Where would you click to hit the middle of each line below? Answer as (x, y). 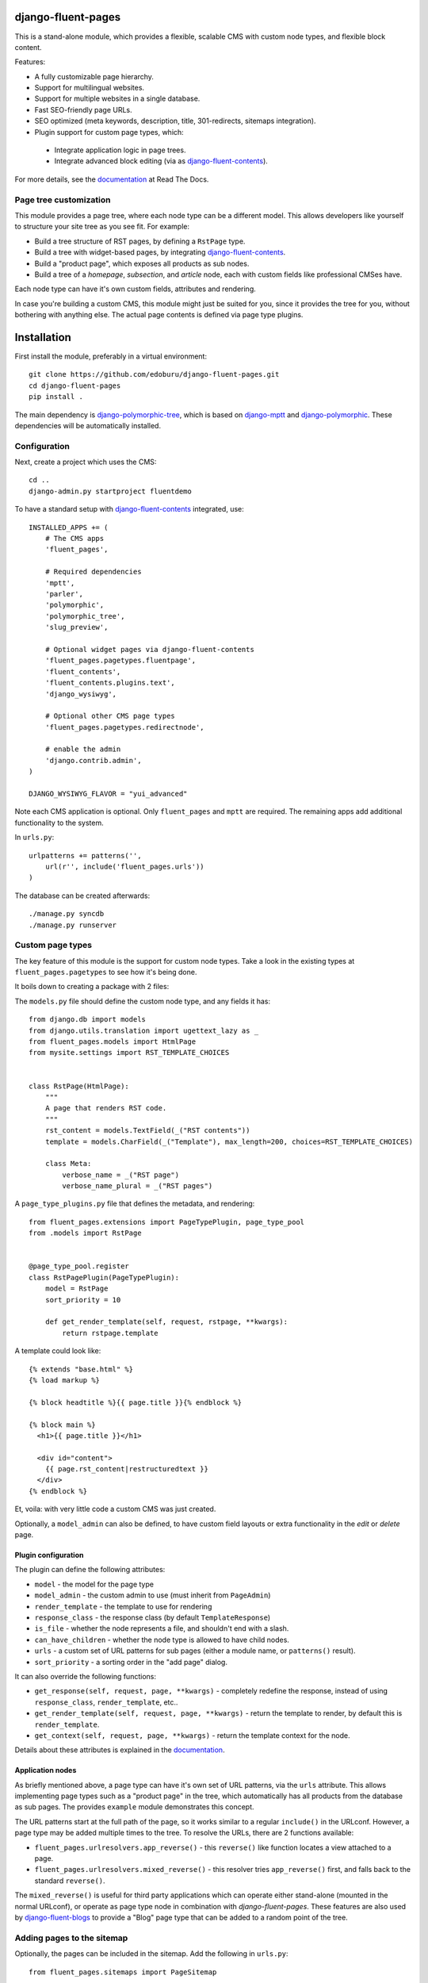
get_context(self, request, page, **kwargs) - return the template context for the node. (192, 1735)
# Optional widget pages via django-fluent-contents (150, 649)
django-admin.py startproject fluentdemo (110, 491)
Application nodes (46, 1770)
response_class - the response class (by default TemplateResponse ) (153, 1617)
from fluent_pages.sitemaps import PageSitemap (123, 1972)
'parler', (64, 594)
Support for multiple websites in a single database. (117, 98)
